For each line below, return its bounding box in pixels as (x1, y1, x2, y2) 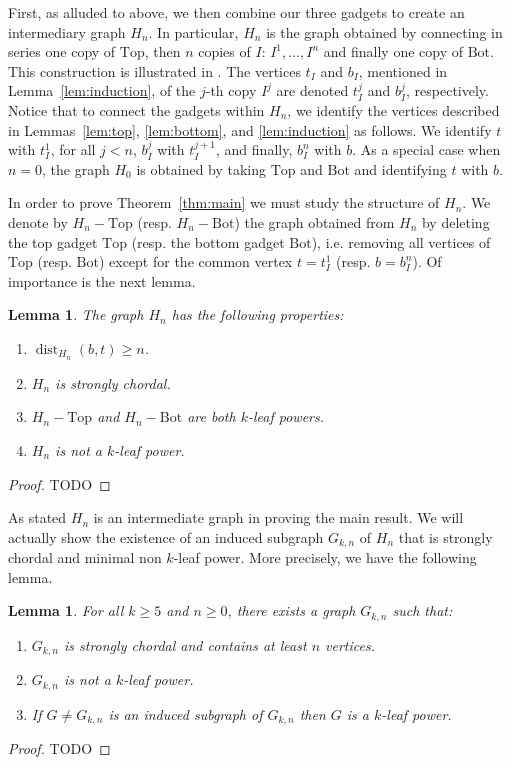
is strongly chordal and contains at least (63, 634, 307, 655)
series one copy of (8, 41, 116, 62)
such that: (392, 600, 453, 621)
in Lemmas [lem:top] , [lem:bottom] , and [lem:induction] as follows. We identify (8, 119, 492, 140)
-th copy (205, 80, 257, 101)
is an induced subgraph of (108, 703, 263, 724)
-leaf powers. (247, 406, 325, 427)
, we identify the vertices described (287, 99, 500, 120)
